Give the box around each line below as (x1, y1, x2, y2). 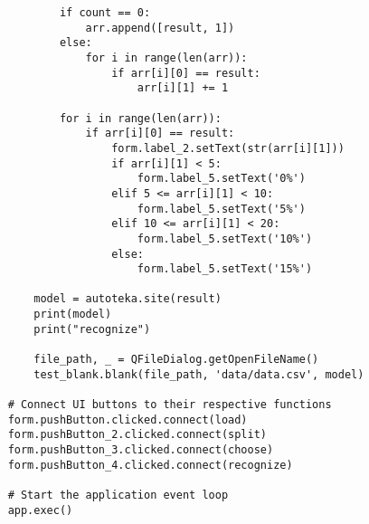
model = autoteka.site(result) (33, 292, 222, 306)
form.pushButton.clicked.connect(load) (7, 413, 248, 426)
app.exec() (7, 503, 73, 517)
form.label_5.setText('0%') (137, 172, 306, 186)
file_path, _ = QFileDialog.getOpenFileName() (33, 353, 319, 367)
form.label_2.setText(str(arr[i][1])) (111, 141, 345, 155)
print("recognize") (33, 322, 151, 336)
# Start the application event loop (7, 489, 229, 501)
